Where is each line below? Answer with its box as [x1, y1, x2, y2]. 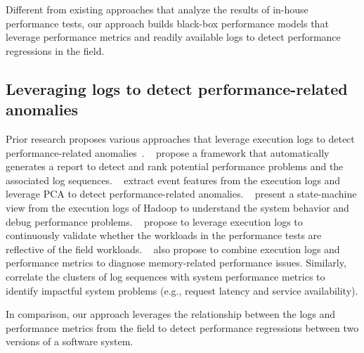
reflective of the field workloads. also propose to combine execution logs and [6, 241, 340, 256]
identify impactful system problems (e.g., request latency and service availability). [6, 283, 358, 297]
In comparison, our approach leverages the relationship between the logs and [6, 307, 336, 321]
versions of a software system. [6, 334, 134, 349]
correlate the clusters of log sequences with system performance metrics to [6, 269, 325, 283]
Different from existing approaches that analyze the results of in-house [6, 2, 308, 16]
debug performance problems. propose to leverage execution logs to [6, 214, 303, 229]
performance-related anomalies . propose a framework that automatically [6, 145, 330, 160]
